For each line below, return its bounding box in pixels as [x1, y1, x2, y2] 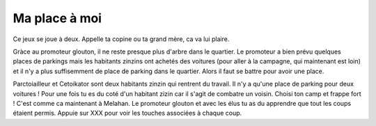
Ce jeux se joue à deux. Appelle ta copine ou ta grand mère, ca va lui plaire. [13, 35, 230, 43]
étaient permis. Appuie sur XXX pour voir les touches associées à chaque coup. [13, 109, 242, 118]
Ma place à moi [13, 10, 102, 26]
